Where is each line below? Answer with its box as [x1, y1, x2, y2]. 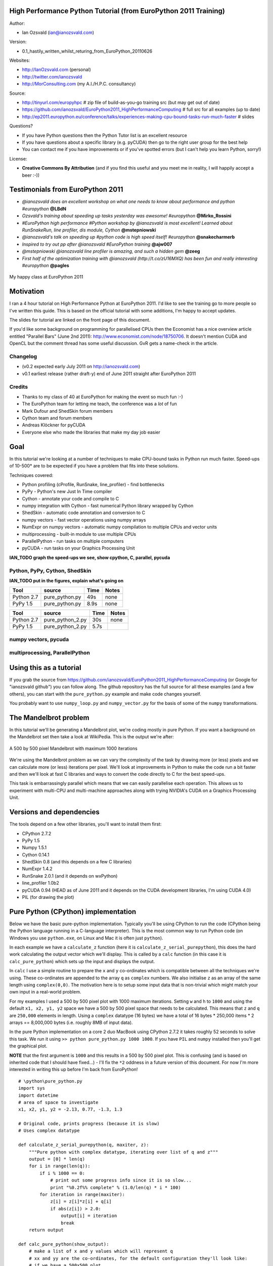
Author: [9, 20, 25, 26]
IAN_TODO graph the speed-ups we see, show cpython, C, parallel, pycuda [9, 555, 170, 561]
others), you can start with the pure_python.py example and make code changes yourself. [9, 691, 202, 697]
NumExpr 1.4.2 [22, 866, 53, 872]
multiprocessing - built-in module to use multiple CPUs [22, 531, 136, 537]
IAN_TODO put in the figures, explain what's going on [9, 577, 124, 583]
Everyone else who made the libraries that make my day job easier [22, 429, 161, 435]
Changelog [9, 352, 37, 360]
